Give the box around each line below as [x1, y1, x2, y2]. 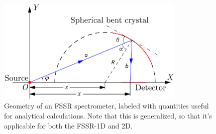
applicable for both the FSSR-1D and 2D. [4, 120, 133, 130]
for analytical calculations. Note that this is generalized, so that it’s [4, 110, 212, 120]
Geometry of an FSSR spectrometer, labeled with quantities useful [4, 100, 209, 111]
